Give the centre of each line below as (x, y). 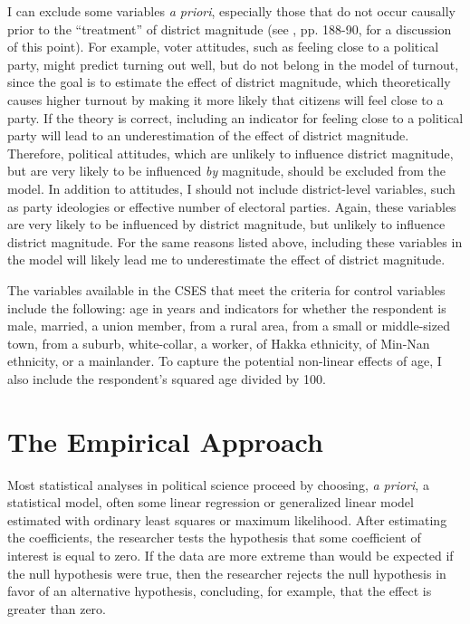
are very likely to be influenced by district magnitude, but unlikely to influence (226, 224)
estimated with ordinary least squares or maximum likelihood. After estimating (227, 519)
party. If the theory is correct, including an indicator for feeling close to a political (235, 117)
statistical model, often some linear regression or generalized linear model (211, 502)
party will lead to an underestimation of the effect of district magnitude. (208, 135)
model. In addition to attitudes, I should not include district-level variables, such (231, 188)
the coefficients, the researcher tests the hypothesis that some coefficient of (214, 538)
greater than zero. (57, 608)
